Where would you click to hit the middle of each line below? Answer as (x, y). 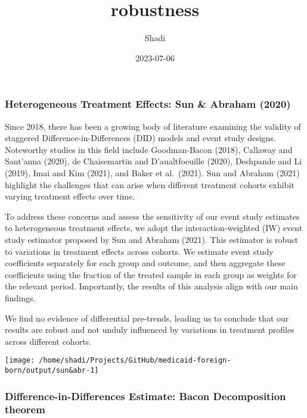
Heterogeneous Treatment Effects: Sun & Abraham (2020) (148, 104)
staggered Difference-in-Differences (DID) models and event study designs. (140, 138)
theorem (25, 409)
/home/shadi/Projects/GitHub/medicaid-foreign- (135, 361)
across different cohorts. (48, 341)
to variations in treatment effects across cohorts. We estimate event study (139, 251)
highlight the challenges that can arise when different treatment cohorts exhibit (150, 184)
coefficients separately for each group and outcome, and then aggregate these (145, 263)
